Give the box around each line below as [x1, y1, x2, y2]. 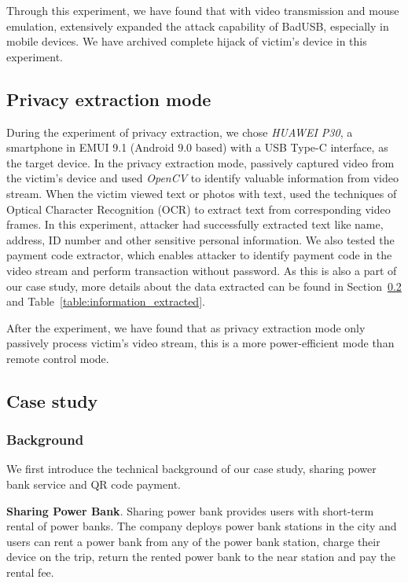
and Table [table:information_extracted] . [6, 293, 205, 310]
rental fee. [6, 564, 54, 581]
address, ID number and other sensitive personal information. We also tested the [6, 231, 395, 247]
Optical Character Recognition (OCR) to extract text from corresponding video [6, 200, 391, 217]
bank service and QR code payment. [6, 476, 181, 493]
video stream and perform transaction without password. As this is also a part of [6, 262, 397, 278]
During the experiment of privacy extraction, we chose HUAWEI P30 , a [6, 123, 353, 140]
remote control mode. [6, 350, 109, 366]
